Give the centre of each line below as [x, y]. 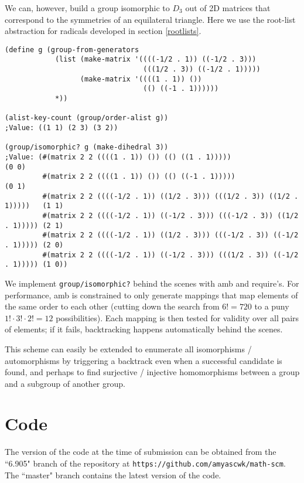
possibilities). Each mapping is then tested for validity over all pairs [177, 317]
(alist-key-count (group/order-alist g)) [87, 118]
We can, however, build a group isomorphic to [87, 8]
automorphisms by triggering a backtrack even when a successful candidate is [144, 360]
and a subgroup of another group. [65, 383]
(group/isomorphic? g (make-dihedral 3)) [87, 147]
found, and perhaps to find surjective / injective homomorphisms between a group [152, 372]
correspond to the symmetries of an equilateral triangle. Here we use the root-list [150, 19]
